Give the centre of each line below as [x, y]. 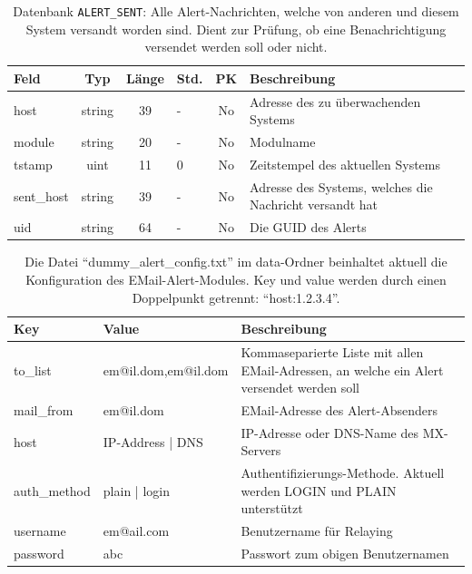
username [40, 531]
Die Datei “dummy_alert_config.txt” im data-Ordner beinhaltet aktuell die [236, 262]
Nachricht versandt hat [314, 204]
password [39, 554]
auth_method [52, 490]
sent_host [41, 195]
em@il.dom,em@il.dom [166, 370]
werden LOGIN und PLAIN [319, 490]
